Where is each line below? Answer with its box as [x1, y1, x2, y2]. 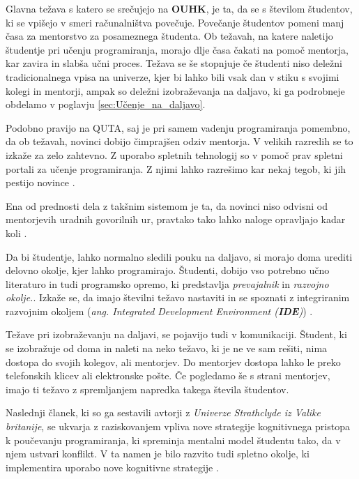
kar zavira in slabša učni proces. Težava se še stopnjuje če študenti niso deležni [6, 56, 342, 70]
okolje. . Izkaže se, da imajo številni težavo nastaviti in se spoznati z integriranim [6, 290, 350, 305]
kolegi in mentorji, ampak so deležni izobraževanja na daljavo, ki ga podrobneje [6, 83, 345, 98]
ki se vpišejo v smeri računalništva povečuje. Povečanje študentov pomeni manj [6, 15, 344, 29]
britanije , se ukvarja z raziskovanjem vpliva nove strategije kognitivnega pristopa [6, 419, 350, 434]
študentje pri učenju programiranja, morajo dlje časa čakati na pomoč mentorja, [6, 42, 349, 56]
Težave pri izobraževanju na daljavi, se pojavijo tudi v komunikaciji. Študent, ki [6, 327, 347, 342]
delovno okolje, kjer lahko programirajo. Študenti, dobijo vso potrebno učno [6, 263, 330, 277]
